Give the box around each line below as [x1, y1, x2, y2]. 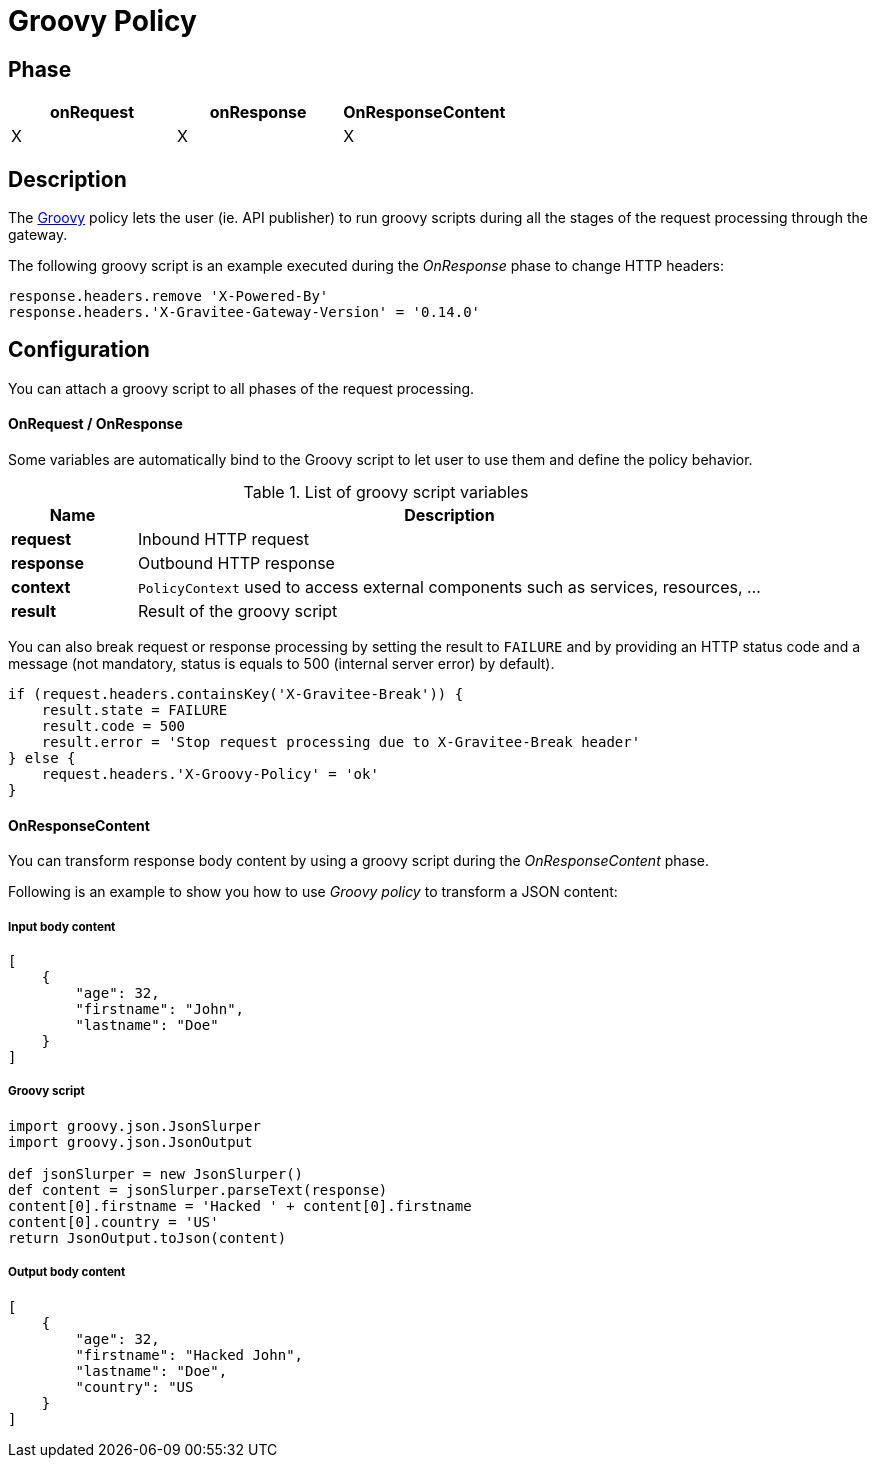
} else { [8, 750, 76, 767]
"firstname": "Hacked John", [75, 1346, 304, 1363]
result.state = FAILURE [41, 702, 228, 719]
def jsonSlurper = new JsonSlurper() [8, 1165, 304, 1182]
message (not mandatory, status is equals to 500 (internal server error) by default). [8, 655, 555, 673]
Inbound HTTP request [137, 529, 309, 550]
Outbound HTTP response [137, 553, 335, 574]
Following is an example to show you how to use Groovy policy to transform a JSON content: [8, 883, 618, 901]
